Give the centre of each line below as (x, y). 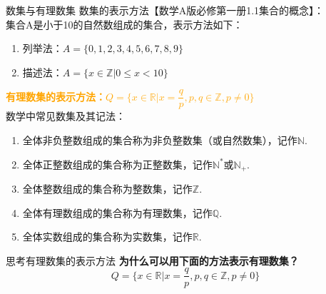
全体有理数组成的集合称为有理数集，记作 (117, 212)
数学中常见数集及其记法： (66, 116)
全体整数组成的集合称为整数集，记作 (107, 189)
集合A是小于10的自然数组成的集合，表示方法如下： (124, 24)
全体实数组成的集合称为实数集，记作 (107, 237)
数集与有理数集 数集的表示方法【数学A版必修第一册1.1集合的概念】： (165, 10)
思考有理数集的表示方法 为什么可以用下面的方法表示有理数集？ (152, 260)
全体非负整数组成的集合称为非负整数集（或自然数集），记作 (160, 140)
